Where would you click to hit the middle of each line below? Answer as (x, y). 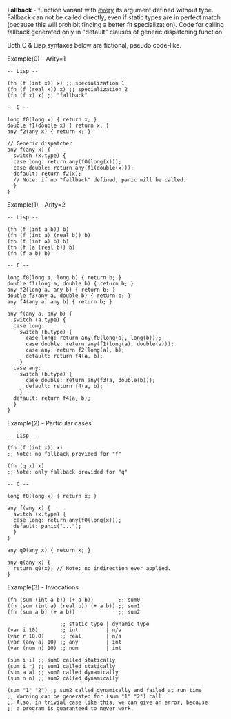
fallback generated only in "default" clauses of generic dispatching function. (115, 32)
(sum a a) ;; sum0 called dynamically (63, 672)
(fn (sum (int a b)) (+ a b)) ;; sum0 (73, 600)
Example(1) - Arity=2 (36, 205)
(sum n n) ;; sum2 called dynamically (63, 678)
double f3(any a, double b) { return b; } (69, 296)
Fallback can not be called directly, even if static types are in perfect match (114, 17)
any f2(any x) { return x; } (49, 132)
